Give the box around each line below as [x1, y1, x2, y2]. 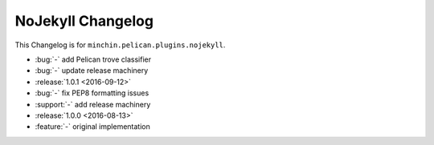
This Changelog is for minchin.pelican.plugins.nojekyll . [14, 40, 226, 50]
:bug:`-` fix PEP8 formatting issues [35, 88, 149, 98]
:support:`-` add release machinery [35, 99, 151, 109]
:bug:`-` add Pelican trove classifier [35, 54, 152, 64]
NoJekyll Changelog [14, 12, 154, 30]
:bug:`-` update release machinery [35, 66, 149, 75]
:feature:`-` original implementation [35, 122, 150, 131]
